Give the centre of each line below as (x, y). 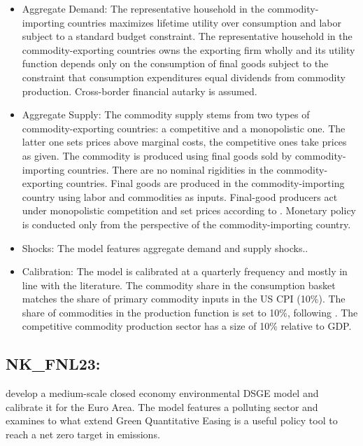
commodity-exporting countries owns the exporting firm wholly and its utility (188, 49)
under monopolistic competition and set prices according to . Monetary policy (189, 210)
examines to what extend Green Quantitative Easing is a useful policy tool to (172, 420)
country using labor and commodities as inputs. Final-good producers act (180, 196)
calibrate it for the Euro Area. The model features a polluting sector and (162, 406)
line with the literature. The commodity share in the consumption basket (179, 285)
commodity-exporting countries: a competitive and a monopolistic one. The (184, 128)
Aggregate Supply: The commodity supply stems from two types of (166, 114)
